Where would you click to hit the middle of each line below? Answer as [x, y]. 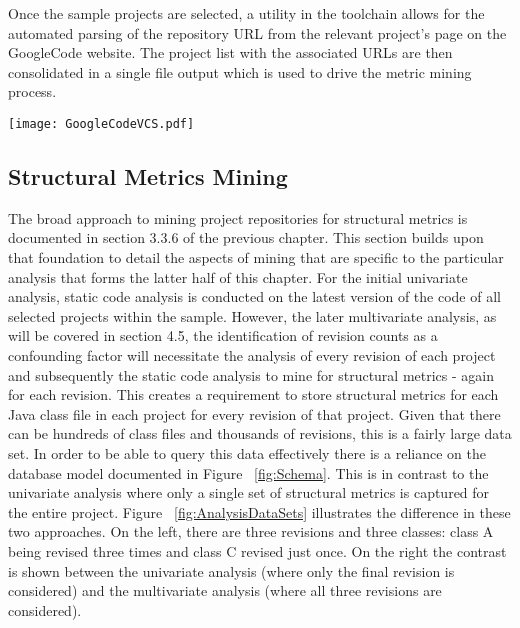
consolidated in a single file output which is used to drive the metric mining [240, 71]
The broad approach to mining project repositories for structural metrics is [238, 217]
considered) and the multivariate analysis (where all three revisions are [225, 590]
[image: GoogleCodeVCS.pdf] [101, 123]
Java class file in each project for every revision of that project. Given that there [254, 413]
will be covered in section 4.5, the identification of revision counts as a [223, 335]
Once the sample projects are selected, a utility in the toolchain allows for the [246, 13]
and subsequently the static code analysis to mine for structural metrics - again [251, 374]
